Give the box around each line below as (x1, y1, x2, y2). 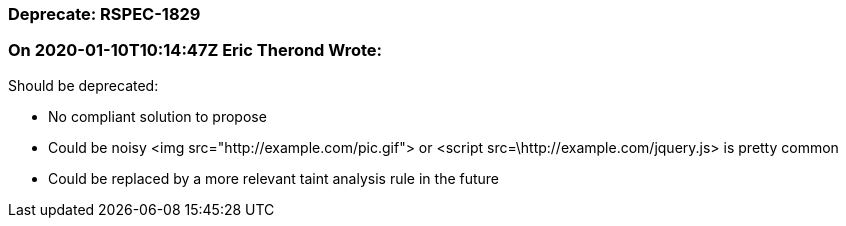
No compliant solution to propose (48, 107, 267, 125)
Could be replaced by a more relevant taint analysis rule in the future (48, 169, 500, 187)
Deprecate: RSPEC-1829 (8, 4, 201, 24)
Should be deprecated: (8, 76, 159, 94)
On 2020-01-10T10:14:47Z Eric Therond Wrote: (8, 40, 383, 61)
